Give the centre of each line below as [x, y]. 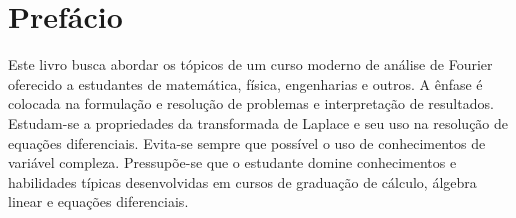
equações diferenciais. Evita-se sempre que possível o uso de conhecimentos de [247, 142]
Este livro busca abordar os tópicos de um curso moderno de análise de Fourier [250, 64]
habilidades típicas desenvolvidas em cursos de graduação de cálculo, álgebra [242, 181]
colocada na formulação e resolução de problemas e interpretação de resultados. [251, 103]
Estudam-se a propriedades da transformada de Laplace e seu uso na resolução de [258, 122]
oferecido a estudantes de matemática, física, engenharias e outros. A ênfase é [245, 83]
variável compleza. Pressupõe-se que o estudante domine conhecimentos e [232, 162]
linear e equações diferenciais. [98, 201]
